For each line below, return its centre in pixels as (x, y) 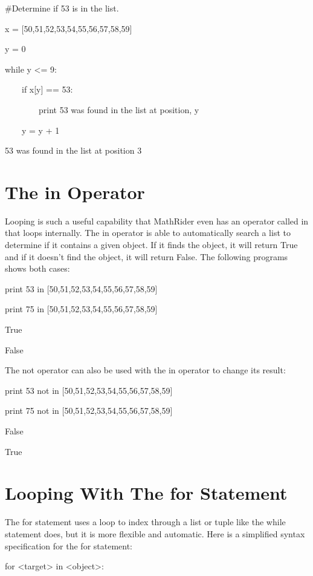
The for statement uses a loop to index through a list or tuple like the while (145, 522)
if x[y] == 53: (47, 89)
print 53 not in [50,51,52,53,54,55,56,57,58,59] (89, 390)
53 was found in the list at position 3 (73, 150)
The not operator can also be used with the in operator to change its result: (145, 370)
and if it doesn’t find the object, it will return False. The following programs (147, 256)
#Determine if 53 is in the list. (62, 8)
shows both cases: (37, 268)
